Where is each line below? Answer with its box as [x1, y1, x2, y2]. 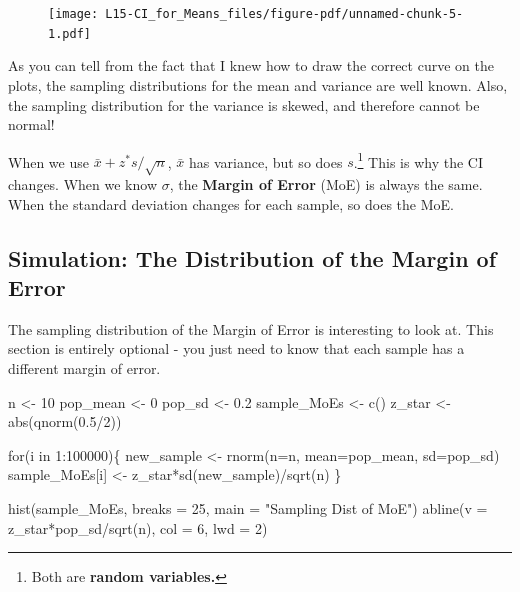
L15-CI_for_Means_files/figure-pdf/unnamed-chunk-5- [105, 7, 464, 21]
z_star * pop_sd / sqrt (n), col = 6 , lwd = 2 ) [8, 517, 268, 538]
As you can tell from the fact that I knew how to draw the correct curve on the [8, 55, 494, 76]
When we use [8, 151, 89, 172]
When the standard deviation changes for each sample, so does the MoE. [8, 193, 454, 214]
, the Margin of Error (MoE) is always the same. [169, 174, 483, 195]
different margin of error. [8, 358, 161, 379]
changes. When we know [8, 174, 158, 195]
